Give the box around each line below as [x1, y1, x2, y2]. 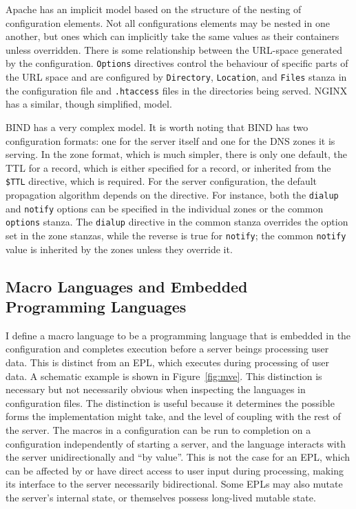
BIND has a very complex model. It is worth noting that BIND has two [6, 119, 308, 134]
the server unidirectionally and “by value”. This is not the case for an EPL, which [6, 450, 350, 464]
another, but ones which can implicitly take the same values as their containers [6, 29, 339, 43]
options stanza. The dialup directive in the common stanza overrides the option [6, 214, 348, 229]
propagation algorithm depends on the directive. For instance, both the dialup [6, 187, 339, 201]
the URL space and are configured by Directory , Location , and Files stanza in [6, 70, 347, 84]
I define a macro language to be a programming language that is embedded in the [6, 328, 351, 342]
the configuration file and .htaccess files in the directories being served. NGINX [6, 83, 348, 97]
